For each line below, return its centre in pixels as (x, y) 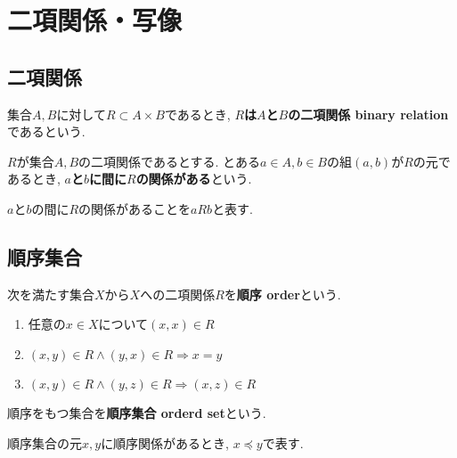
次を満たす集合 (51, 294)
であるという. (46, 131)
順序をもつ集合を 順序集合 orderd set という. (137, 412)
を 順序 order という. (282, 294)
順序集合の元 (45, 442)
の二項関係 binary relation (368, 114)
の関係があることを (135, 208)
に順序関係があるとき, (165, 442)
